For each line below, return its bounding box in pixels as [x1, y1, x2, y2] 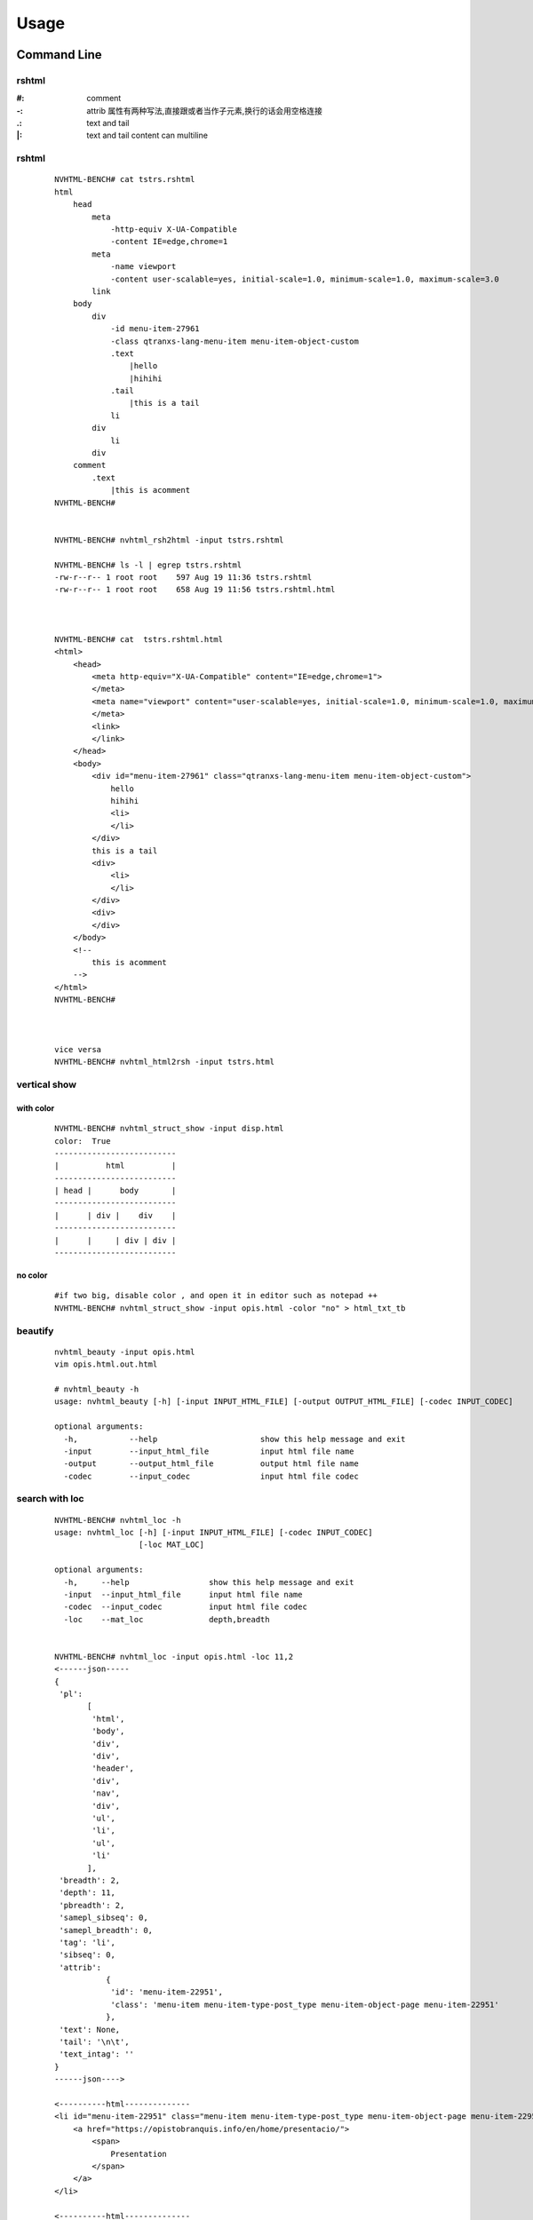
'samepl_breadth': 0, [59, 1925, 154, 1935]
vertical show [16, 1078, 77, 1090]
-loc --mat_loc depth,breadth [63, 1614, 270, 1624]
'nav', [91, 1788, 121, 1798]
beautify [16, 1324, 54, 1336]
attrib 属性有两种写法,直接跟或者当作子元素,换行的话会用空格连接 [86, 105, 323, 115]
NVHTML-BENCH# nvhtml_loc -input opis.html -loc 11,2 [54, 1652, 293, 1661]
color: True [54, 1136, 111, 1146]
